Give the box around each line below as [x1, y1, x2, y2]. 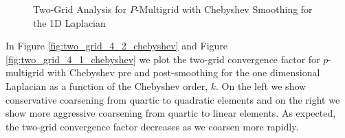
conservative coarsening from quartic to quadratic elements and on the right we [5, 92, 340, 106]
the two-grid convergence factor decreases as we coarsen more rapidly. [5, 119, 299, 133]
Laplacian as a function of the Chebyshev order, [5, 78, 208, 93]
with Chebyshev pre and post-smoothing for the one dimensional [47, 65, 320, 80]
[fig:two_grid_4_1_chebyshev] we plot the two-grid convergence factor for [5, 51, 320, 66]
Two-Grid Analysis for [33, 2, 127, 16]
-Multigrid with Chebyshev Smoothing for [135, 2, 313, 16]
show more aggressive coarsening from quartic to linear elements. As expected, [5, 106, 336, 120]
